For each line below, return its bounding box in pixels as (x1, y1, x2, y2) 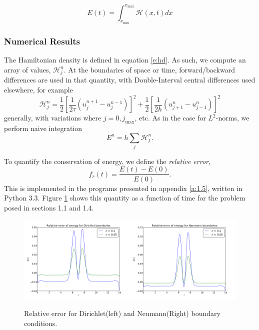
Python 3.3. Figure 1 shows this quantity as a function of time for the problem (4, 192, 245, 203)
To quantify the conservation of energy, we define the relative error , (4, 155, 210, 166)
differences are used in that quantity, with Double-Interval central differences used (4, 74, 255, 85)
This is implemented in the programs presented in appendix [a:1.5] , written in (4, 182, 242, 193)
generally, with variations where (4, 112, 101, 123)
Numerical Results (4, 34, 80, 47)
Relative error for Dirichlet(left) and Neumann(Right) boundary (24, 307, 220, 318)
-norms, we (215, 112, 249, 123)
